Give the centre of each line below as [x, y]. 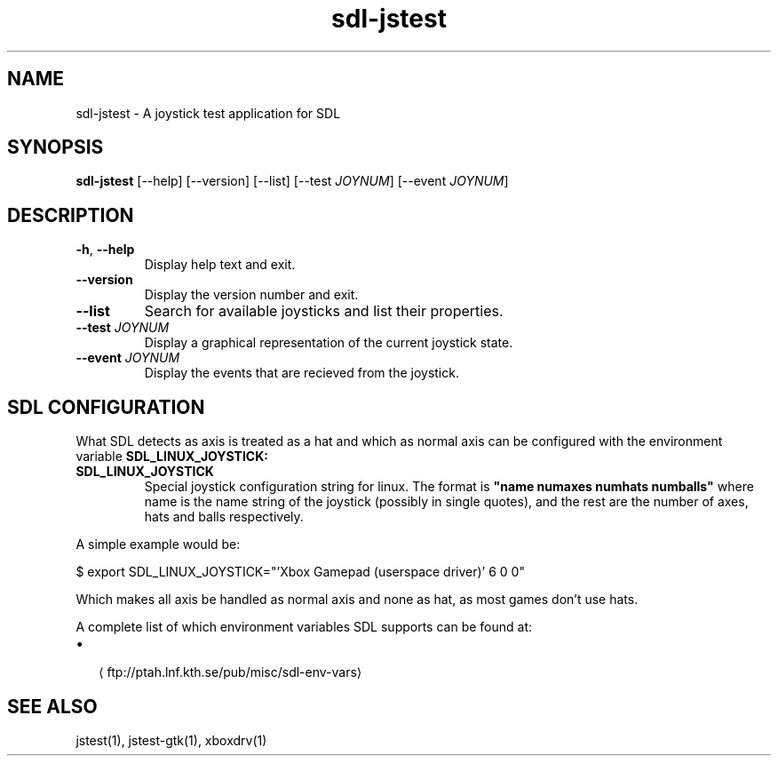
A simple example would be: [158, 544]
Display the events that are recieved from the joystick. [302, 373]
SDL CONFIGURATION [106, 407]
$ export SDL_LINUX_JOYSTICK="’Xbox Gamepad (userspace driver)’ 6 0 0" [300, 572]
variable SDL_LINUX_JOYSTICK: [172, 457]
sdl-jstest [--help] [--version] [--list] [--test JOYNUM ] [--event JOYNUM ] [292, 181]
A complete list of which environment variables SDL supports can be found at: [304, 627]
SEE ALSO [52, 706]
